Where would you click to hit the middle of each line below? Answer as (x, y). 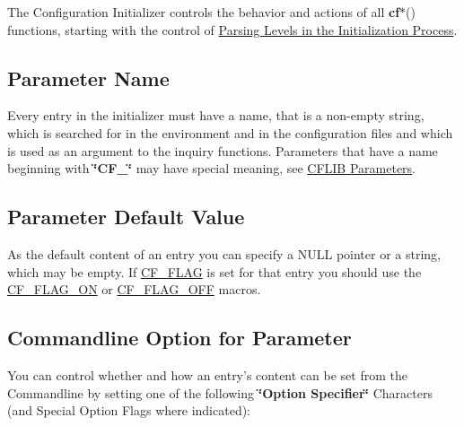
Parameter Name (88, 78)
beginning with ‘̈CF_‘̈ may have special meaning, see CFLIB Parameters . (212, 168)
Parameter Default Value (126, 217)
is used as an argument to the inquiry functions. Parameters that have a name (223, 150)
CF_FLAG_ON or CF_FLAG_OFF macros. (134, 289)
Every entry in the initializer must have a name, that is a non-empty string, (216, 115)
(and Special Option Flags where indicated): (129, 410)
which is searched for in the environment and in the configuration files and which (230, 132)
